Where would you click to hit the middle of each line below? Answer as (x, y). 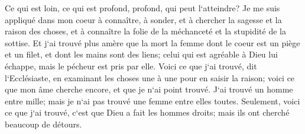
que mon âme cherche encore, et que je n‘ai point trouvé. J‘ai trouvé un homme (149, 89)
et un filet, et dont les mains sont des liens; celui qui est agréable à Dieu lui (141, 54)
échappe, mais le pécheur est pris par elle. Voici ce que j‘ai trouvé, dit (131, 66)
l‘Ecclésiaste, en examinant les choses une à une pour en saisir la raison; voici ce (150, 77)
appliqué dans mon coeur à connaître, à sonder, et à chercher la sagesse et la (143, 19)
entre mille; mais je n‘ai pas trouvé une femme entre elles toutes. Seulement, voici (152, 100)
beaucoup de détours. (43, 124)
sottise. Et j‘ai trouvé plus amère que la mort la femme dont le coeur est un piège (152, 42)
